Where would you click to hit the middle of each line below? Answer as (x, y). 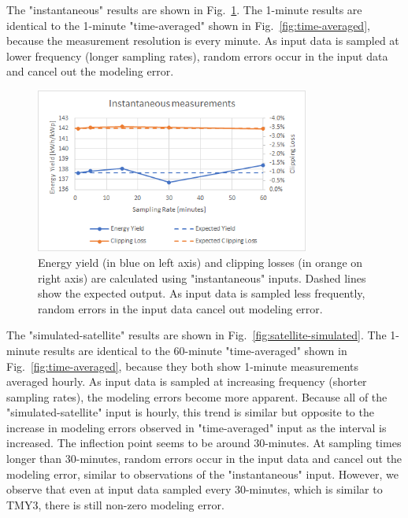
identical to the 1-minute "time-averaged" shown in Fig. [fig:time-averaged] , (188, 25)
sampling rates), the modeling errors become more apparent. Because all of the (197, 396)
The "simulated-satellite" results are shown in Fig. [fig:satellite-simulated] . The (197, 335)
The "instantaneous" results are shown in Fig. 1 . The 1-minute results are (184, 9)
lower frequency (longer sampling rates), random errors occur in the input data (197, 55)
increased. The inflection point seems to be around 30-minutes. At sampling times (204, 443)
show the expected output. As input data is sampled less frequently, (202, 293)
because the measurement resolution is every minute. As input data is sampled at (203, 41)
